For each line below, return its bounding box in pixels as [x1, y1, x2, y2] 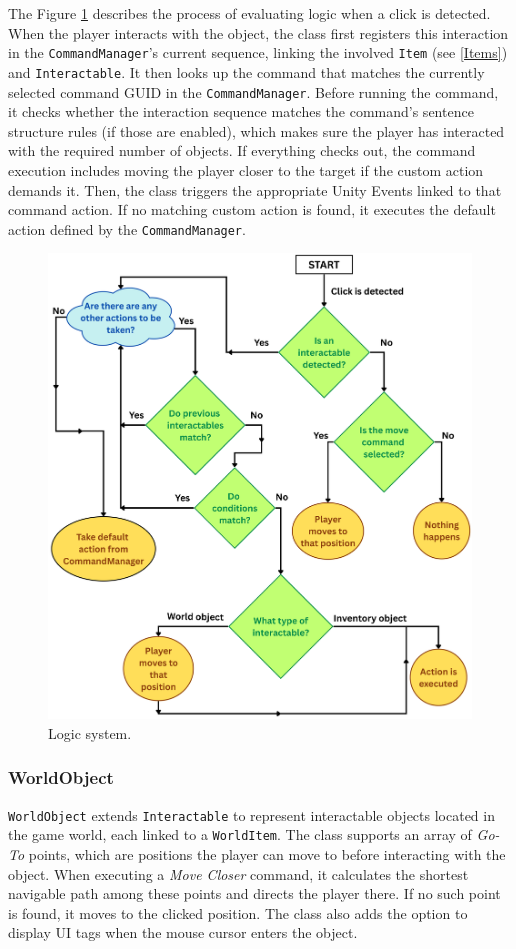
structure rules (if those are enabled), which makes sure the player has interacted [8, 120, 505, 141]
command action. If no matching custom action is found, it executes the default [8, 199, 496, 220]
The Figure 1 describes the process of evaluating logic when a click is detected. [8, 3, 491, 23]
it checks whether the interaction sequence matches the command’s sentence [8, 101, 474, 122]
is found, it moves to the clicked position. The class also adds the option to [8, 902, 468, 923]
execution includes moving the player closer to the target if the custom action [8, 159, 484, 180]
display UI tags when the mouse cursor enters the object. [8, 922, 358, 943]
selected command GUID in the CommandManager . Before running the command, [8, 81, 499, 102]
